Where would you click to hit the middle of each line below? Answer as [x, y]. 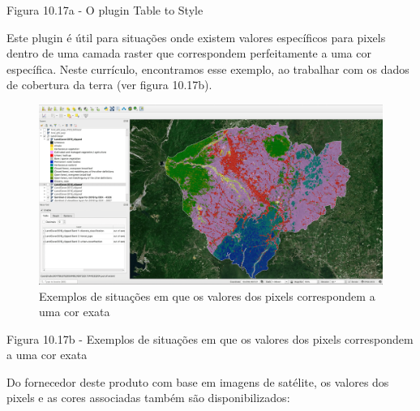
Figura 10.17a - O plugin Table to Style [105, 10]
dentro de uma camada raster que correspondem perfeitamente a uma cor [189, 53]
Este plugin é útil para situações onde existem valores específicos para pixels [196, 37]
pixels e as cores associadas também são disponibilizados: [148, 398]
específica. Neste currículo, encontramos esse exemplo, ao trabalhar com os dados [208, 68]
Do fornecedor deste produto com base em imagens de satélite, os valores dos [198, 381]
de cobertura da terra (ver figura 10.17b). [109, 85]
